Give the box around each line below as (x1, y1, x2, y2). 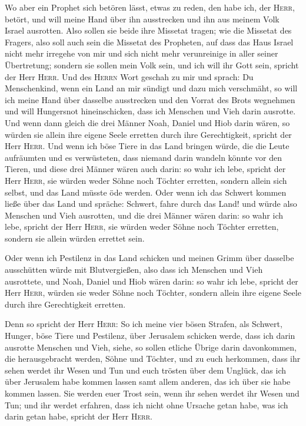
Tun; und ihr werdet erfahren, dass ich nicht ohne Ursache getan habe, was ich (5, 398, 288, 411)
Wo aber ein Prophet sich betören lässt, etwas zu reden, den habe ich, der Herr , (5, 1, 295, 13)
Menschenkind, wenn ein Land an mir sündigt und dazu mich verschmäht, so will (5, 82, 298, 94)
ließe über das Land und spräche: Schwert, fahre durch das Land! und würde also (5, 197, 297, 210)
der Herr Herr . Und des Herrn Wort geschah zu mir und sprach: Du (5, 70, 254, 82)
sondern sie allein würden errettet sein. (5, 232, 145, 244)
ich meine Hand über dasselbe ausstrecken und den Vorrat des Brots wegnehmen (5, 93, 295, 105)
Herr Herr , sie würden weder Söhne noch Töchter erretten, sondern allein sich (5, 174, 287, 186)
